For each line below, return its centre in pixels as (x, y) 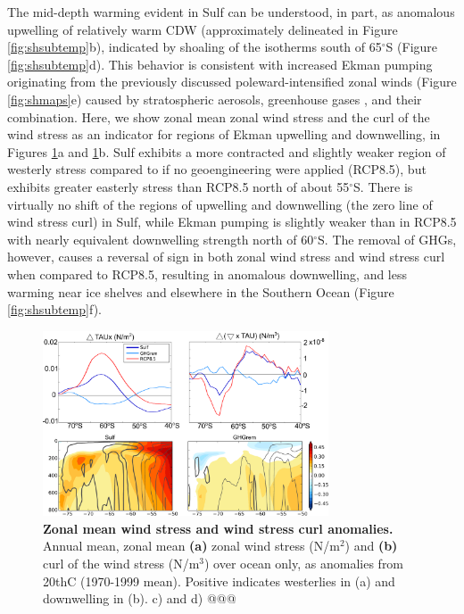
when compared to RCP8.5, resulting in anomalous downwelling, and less (207, 274)
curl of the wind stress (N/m (121, 563)
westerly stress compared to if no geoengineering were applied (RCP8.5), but (217, 169)
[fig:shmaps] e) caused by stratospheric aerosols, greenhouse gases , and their (215, 99)
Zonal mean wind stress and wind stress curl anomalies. (218, 528)
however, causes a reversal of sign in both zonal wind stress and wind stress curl (226, 257)
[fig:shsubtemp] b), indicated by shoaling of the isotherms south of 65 (195, 47)
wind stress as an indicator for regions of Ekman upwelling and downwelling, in (224, 134)
